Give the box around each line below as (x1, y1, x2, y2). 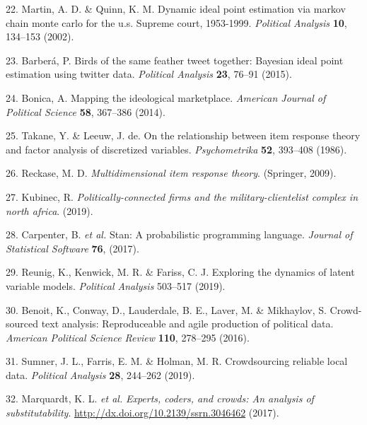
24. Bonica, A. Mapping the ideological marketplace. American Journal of (6, 90, 326, 105)
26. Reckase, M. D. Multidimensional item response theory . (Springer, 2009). (6, 165, 337, 180)
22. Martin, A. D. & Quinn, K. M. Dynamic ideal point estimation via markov (6, 1, 346, 16)
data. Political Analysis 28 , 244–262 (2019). (6, 367, 195, 382)
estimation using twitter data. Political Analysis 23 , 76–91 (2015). (6, 66, 292, 81)
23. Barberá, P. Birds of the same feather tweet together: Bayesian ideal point (6, 52, 344, 67)
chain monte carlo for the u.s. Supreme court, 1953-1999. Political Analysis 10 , (6, 15, 347, 30)
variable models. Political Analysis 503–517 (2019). (6, 278, 226, 293)
